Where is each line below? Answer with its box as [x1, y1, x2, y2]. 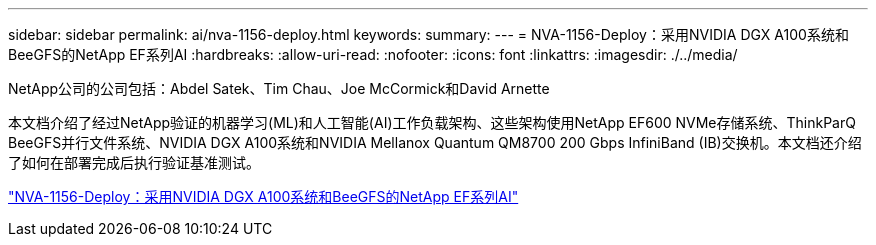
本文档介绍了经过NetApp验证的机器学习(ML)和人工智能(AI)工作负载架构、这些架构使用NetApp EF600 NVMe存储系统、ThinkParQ [8, 114, 856, 131]
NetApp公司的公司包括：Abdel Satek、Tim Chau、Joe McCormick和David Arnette [8, 80, 550, 97]
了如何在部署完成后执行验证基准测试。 [8, 154, 260, 171]
